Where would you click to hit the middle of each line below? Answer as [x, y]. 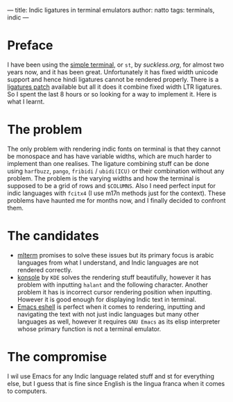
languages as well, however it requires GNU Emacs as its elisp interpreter [119, 321]
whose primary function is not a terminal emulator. [89, 328]
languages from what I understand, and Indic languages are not [108, 262]
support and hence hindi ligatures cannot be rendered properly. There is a [113, 79]
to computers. [27, 391]
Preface [30, 45]
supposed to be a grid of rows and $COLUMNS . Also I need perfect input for [112, 185]
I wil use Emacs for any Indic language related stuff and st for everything [111, 376]
